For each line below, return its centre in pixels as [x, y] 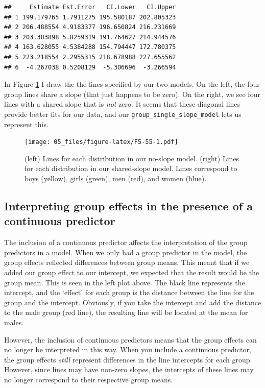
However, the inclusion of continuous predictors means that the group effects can [130, 339]
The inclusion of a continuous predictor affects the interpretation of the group [126, 242]
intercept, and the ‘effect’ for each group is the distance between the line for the [129, 292]
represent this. [26, 124]
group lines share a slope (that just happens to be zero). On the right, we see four [132, 94]
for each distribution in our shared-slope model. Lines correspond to [131, 168]
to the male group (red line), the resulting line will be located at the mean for [126, 312]
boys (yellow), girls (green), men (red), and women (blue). [116, 178]
